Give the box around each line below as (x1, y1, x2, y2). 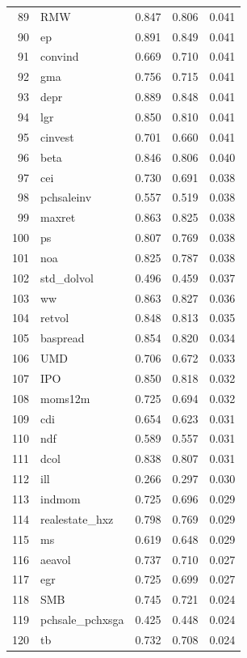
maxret (40, 209, 76, 226)
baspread (40, 329, 85, 346)
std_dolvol (40, 269, 94, 286)
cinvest (40, 128, 74, 145)
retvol (40, 309, 69, 326)
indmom (40, 490, 81, 507)
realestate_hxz (40, 510, 114, 527)
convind (40, 48, 79, 65)
